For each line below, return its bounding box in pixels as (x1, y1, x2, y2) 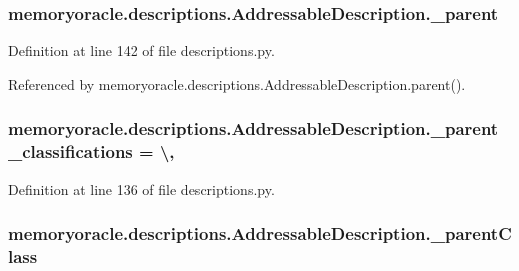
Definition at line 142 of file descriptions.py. (8, 40, 275, 61)
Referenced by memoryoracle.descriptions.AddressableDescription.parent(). (8, 73, 466, 94)
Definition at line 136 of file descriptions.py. (8, 178, 275, 199)
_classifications (8, 139, 133, 164)
